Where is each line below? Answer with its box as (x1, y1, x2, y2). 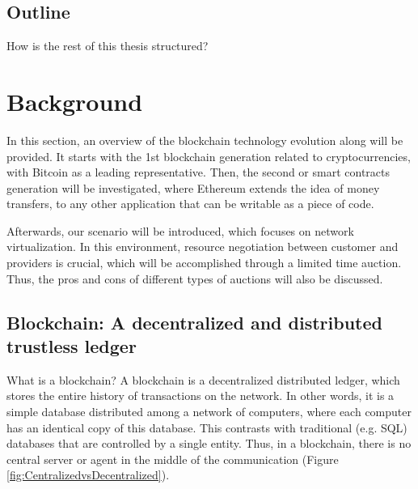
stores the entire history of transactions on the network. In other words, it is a (6, 387, 395, 404)
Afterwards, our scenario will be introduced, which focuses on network (6, 222, 354, 239)
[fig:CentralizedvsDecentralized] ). (6, 466, 170, 483)
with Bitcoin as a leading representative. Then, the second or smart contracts (6, 164, 391, 181)
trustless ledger (6, 334, 137, 359)
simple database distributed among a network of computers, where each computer (6, 403, 412, 420)
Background (6, 84, 143, 117)
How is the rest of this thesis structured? (6, 37, 209, 54)
